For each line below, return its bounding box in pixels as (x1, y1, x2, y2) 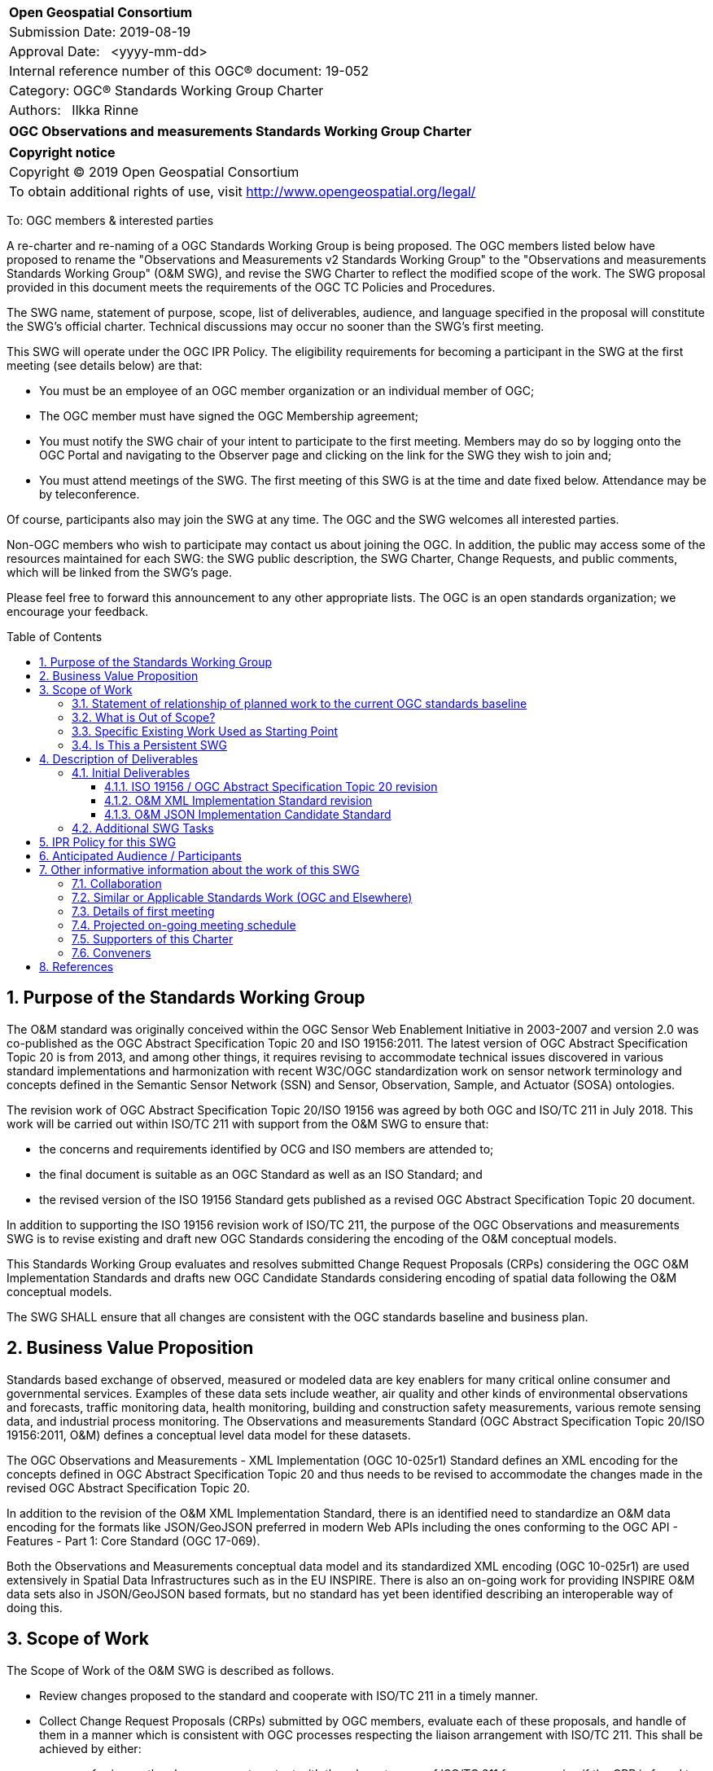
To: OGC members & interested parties (7, 213, 214, 227)
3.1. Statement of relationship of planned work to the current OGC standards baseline (72, 697, 527, 710)
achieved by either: (39, 1741, 142, 1756)
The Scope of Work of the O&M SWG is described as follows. (7, 1663, 335, 1677)
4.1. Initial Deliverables (72, 766, 190, 780)
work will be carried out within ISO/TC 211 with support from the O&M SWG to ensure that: (7, 1116, 489, 1131)
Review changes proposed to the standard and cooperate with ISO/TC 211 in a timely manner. (39, 1688, 539, 1703)
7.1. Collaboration (72, 877, 162, 890)
